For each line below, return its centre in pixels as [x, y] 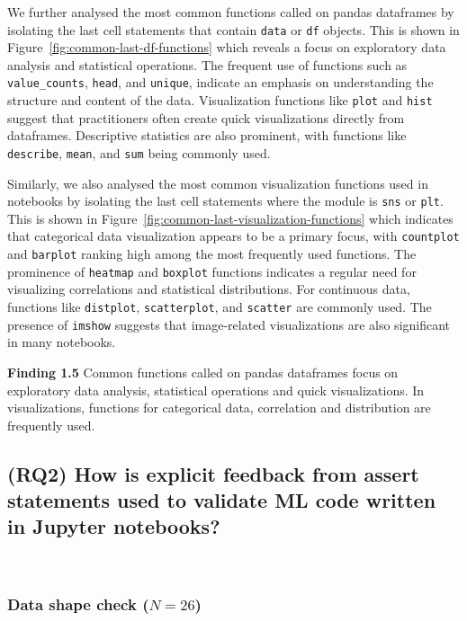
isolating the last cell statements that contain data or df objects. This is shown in [233, 29]
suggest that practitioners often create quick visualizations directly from [206, 117]
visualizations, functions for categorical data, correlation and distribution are [219, 408]
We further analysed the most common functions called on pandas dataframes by [231, 12]
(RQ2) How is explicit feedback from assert [213, 473]
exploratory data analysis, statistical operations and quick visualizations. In [216, 390]
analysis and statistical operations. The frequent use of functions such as [207, 64]
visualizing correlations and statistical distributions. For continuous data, [209, 289]
